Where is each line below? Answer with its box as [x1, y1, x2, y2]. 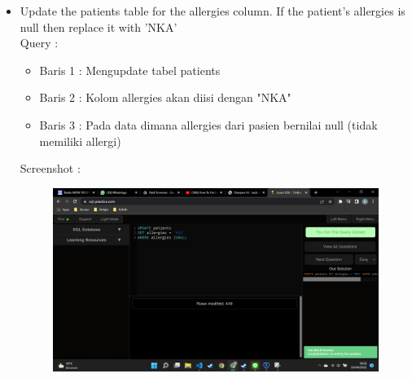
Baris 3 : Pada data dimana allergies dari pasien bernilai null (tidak [39, 116, 378, 133]
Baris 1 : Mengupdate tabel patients [39, 61, 221, 78]
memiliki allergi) [39, 132, 121, 149]
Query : [20, 34, 59, 51]
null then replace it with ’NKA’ [20, 18, 178, 35]
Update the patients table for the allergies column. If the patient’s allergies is [20, 2, 405, 19]
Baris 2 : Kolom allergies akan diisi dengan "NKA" [39, 89, 291, 106]
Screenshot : [20, 160, 81, 177]
